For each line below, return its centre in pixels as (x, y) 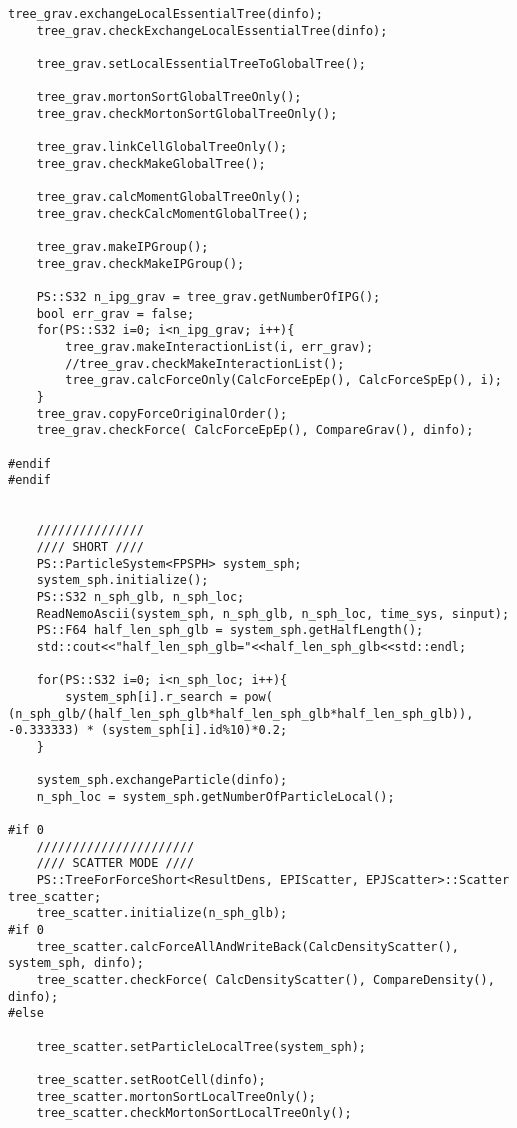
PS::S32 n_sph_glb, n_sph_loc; (140, 596)
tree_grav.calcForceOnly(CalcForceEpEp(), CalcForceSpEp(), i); (283, 380)
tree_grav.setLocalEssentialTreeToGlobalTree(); (201, 63)
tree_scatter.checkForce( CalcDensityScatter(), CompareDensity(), (265, 980)
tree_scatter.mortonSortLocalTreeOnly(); (176, 1096)
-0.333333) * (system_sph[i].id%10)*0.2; (148, 730)
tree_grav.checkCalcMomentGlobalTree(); (172, 213)
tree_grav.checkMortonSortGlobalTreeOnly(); (187, 113)
